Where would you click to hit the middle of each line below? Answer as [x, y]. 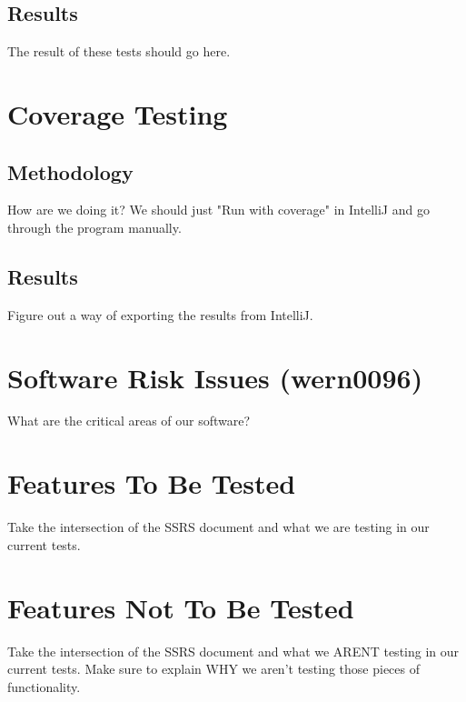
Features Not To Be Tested [181, 607]
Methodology [70, 171]
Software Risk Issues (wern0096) [215, 377]
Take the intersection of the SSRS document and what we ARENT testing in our [233, 651]
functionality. [44, 686]
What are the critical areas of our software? [129, 421]
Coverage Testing [118, 113]
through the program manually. [94, 227]
